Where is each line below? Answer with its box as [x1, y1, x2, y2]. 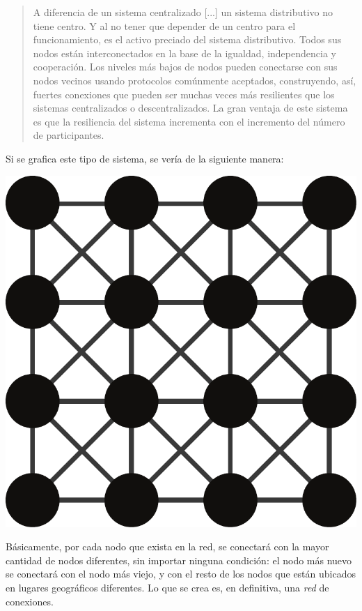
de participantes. [33, 128, 104, 142]
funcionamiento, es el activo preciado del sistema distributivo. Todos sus [33, 32, 342, 47]
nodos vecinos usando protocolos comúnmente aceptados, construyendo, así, [33, 73, 356, 87]
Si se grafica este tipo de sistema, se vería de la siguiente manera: [6, 151, 284, 165]
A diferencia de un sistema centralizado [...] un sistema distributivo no [33, 5, 333, 19]
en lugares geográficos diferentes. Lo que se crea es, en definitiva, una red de [6, 580, 329, 594]
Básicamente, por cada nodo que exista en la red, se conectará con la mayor [6, 539, 329, 554]
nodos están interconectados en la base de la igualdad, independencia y [33, 45, 336, 60]
